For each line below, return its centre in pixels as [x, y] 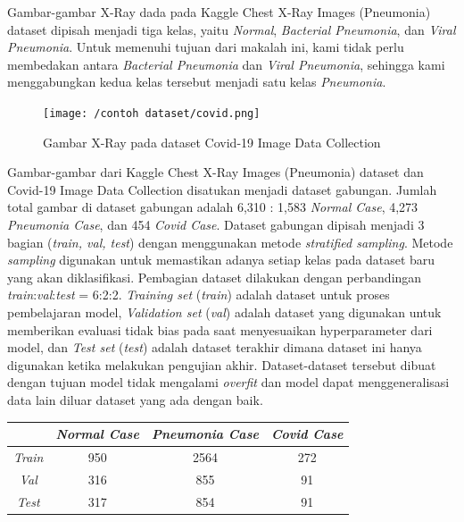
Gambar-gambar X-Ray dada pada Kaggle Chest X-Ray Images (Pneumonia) [219, 12]
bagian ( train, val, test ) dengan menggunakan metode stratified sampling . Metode [230, 242]
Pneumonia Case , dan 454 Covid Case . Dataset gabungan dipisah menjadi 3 [216, 224]
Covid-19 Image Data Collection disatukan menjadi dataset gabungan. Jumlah [222, 189]
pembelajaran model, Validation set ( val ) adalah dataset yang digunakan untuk [224, 312]
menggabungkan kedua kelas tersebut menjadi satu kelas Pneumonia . [197, 82]
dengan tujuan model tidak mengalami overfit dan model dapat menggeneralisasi [228, 382]
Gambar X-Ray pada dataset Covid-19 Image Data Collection [212, 142]
